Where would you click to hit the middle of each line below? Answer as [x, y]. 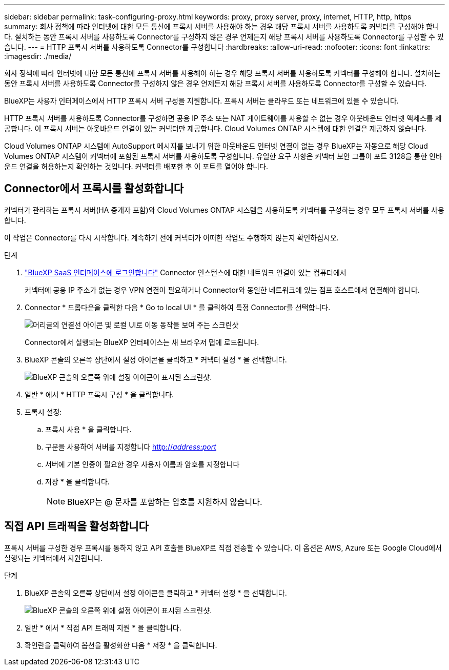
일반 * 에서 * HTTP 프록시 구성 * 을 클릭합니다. [99, 394]
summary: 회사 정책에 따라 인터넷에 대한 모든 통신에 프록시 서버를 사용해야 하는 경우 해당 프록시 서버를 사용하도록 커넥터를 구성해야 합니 [222, 26]
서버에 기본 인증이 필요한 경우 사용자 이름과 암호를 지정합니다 [142, 464]
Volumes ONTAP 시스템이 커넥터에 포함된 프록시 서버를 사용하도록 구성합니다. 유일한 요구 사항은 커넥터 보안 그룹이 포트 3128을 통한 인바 [223, 156]
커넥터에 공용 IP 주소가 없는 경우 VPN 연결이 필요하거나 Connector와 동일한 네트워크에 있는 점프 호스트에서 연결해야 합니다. [222, 290]
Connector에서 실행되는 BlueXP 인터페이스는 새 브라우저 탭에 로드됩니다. [142, 342]
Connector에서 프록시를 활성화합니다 [94, 189]
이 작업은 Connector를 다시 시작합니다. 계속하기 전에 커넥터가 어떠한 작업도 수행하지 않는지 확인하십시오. [171, 237]
